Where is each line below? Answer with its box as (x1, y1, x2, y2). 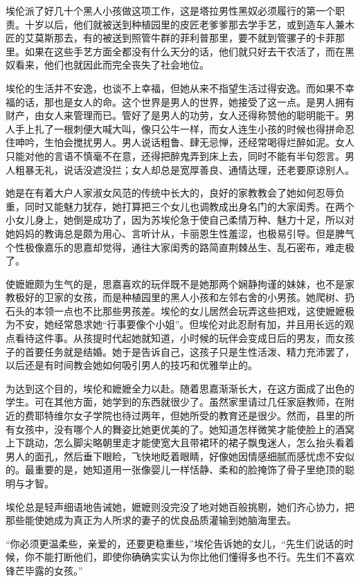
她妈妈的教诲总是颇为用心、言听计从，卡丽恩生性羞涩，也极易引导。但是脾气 (6, 226, 354, 240)
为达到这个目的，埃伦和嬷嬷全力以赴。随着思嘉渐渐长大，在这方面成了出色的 (6, 381, 354, 395)
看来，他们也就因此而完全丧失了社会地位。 (15, 57, 209, 72)
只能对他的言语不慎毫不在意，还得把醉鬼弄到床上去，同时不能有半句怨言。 (6, 148, 345, 163)
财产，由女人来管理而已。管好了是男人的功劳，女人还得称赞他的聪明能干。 (6, 108, 345, 122)
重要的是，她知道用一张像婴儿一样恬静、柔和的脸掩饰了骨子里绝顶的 (34, 462, 345, 477)
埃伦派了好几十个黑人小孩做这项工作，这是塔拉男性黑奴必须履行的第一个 (6, 3, 335, 17)
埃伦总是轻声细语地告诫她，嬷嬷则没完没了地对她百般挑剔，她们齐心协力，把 (6, 499, 354, 513)
